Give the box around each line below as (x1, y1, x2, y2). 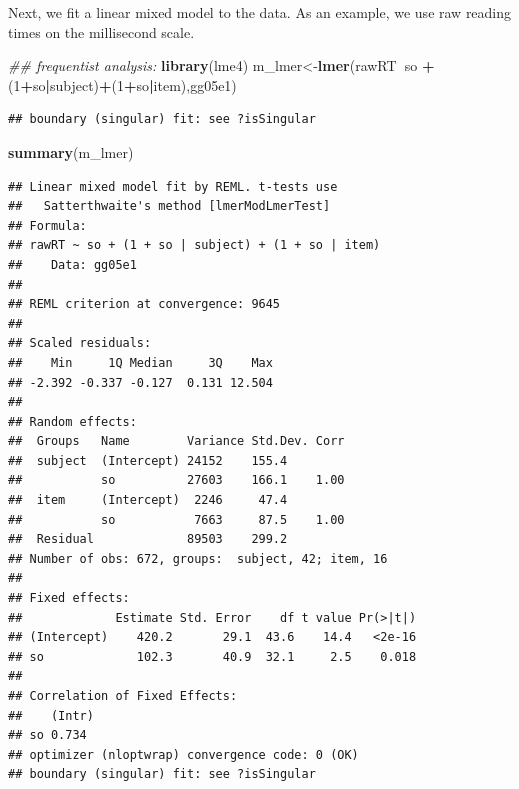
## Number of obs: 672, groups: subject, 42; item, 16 (8, 551, 388, 566)
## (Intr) (8, 708, 94, 723)
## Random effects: (8, 414, 137, 429)
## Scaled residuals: (8, 336, 152, 351)
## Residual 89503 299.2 (8, 532, 288, 547)
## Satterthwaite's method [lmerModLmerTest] (8, 199, 331, 214)
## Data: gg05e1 (8, 257, 137, 272)
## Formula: (8, 218, 87, 233)
